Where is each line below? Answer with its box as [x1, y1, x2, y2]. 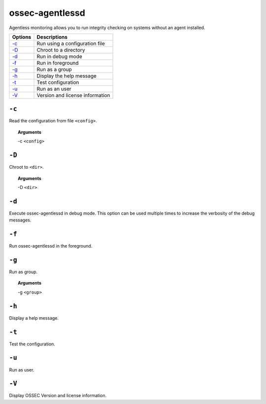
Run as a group [36, 66, 72, 73]
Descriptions [36, 34, 67, 40]
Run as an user [36, 85, 71, 92]
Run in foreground [36, 59, 79, 66]
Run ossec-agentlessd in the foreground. [9, 243, 93, 249]
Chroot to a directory [36, 46, 85, 53]
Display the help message [36, 72, 97, 79]
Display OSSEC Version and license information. [9, 393, 107, 399]
